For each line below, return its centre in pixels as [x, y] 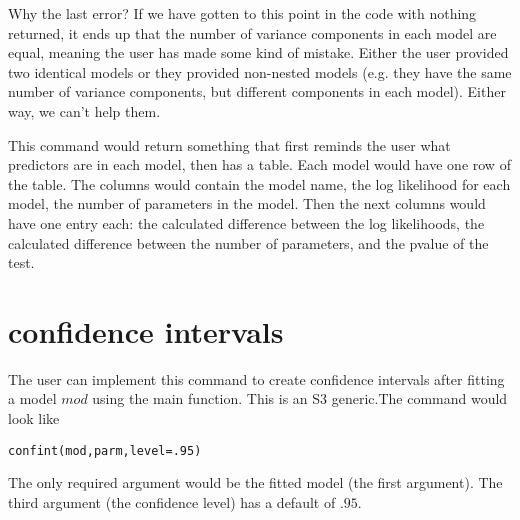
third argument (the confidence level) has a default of [172, 501]
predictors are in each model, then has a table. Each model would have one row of [259, 164]
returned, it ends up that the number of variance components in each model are [252, 32]
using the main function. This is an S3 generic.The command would [300, 398]
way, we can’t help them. [84, 110]
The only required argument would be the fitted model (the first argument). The [255, 482]
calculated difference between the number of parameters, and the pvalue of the [248, 242]
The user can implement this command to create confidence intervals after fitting [256, 378]
